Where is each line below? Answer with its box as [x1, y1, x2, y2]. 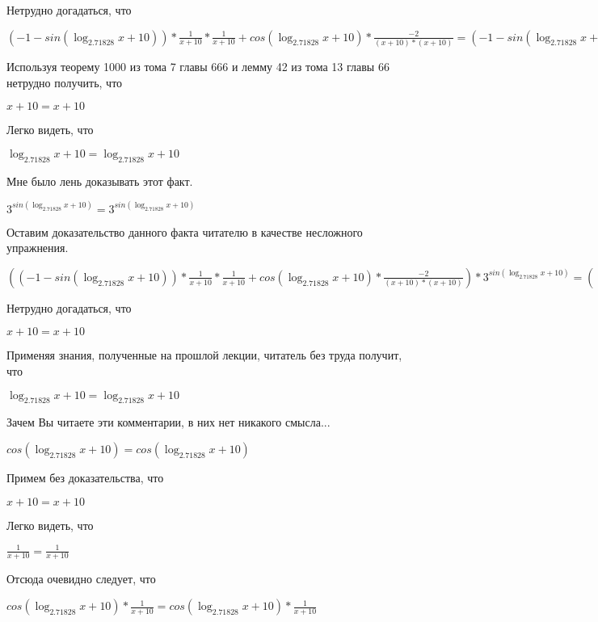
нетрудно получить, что [6, 74, 123, 90]
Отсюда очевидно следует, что [6, 570, 156, 587]
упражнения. [6, 239, 69, 256]
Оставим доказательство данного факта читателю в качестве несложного [6, 223, 363, 240]
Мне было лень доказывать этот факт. [6, 172, 193, 189]
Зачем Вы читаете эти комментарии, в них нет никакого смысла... [6, 414, 331, 431]
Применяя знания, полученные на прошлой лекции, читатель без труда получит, [6, 347, 402, 364]
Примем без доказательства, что [6, 469, 164, 485]
